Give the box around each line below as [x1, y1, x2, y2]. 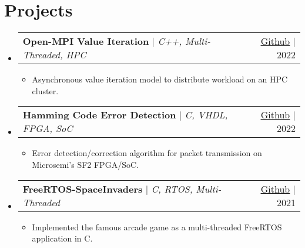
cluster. [32, 84, 59, 97]
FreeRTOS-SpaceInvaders [22, 181, 143, 196]
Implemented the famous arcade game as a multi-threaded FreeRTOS [32, 220, 282, 233]
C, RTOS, [151, 181, 193, 196]
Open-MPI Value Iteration [22, 34, 149, 48]
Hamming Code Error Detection [22, 108, 176, 122]
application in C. [32, 232, 93, 244]
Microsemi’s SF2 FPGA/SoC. [32, 158, 139, 170]
